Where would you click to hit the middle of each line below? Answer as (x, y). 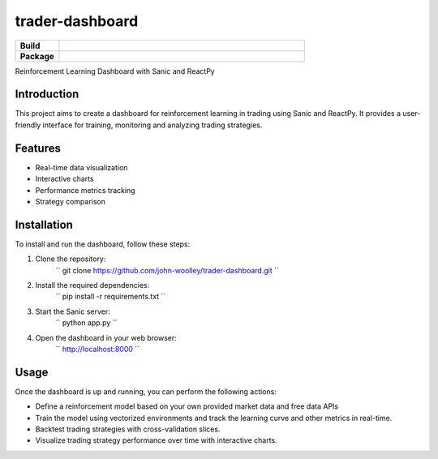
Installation (44, 224)
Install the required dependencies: (92, 285)
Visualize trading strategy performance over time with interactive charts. (156, 440)
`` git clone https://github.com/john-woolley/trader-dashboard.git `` (167, 270)
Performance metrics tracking (85, 190)
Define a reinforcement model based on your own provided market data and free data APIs (187, 406)
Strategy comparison (70, 201)
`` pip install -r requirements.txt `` (111, 297)
